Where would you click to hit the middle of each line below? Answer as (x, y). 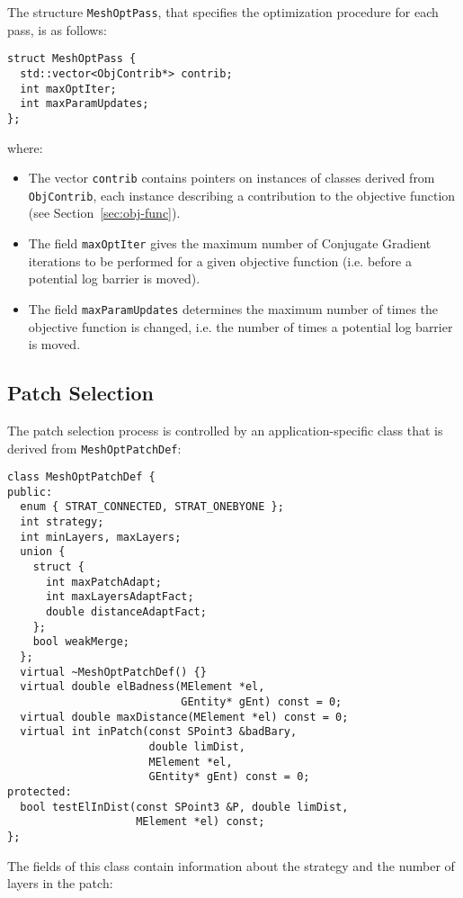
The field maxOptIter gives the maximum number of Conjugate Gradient (230, 243)
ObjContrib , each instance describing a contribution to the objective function (242, 195)
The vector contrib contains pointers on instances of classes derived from (231, 178)
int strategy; (62, 522)
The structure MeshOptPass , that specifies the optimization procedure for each (223, 12)
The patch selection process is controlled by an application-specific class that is (225, 430)
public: (30, 492)
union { (43, 552)
